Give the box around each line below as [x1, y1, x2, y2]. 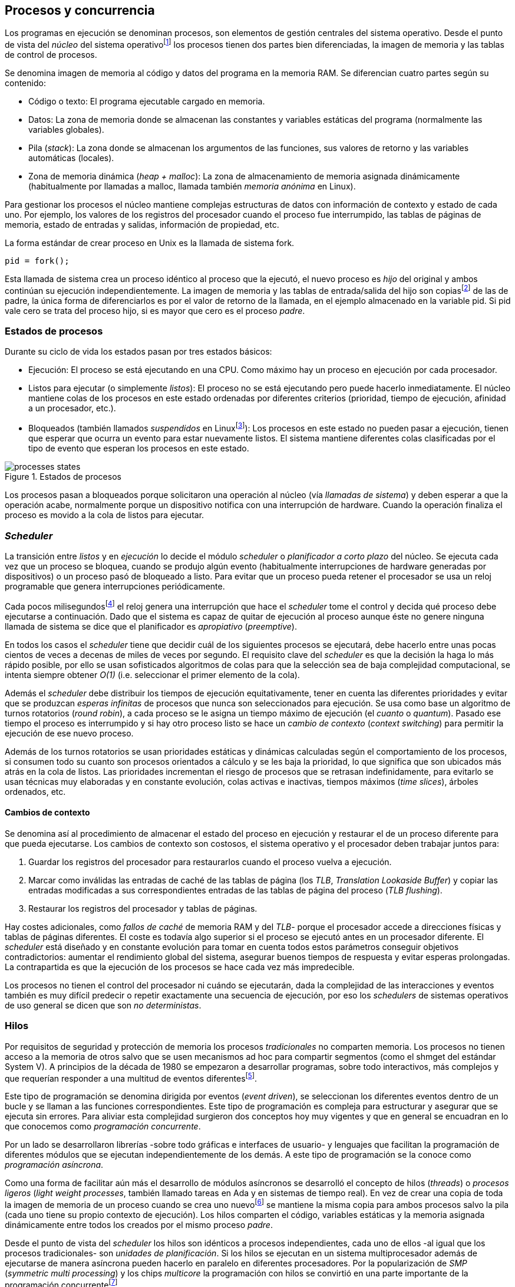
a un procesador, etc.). [28, 403, 116, 414]
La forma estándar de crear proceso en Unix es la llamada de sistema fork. [5, 238, 295, 248]
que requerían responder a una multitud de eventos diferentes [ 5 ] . [5, 1071, 257, 1083]
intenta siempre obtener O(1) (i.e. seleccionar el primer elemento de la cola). [5, 669, 300, 680]
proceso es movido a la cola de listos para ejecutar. [5, 510, 204, 520]
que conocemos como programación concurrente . [5, 1121, 201, 1132]
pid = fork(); [5, 256, 70, 266]
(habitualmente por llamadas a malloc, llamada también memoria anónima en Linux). [28, 181, 356, 192]
